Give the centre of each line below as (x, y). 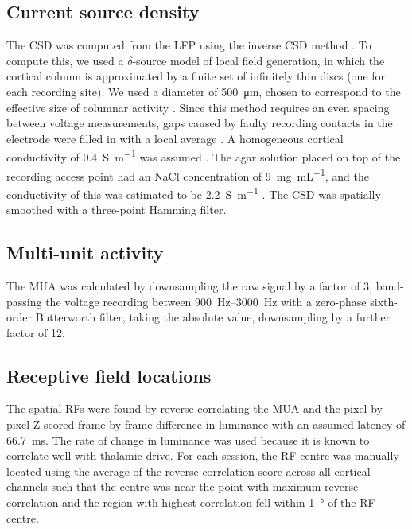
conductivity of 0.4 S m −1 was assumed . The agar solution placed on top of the (204, 156)
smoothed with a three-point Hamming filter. (117, 210)
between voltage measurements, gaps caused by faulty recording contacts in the (200, 123)
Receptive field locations (109, 375)
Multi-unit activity (85, 253)
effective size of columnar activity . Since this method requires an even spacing (198, 107)
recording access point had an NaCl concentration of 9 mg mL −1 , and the (188, 174)
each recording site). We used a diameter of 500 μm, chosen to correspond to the (204, 91)
